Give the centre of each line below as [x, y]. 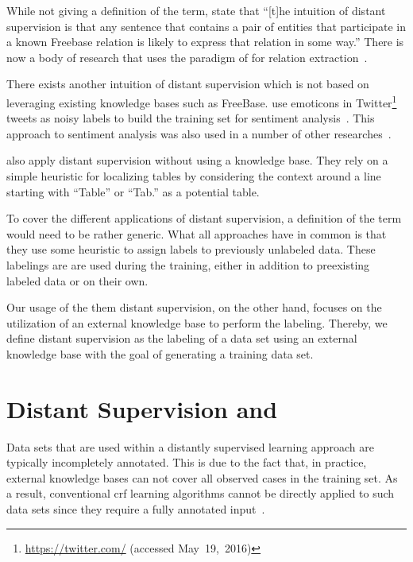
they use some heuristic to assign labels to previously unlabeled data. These [191, 249]
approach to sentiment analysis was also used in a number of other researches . [199, 133]
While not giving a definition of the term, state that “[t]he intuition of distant [196, 10]
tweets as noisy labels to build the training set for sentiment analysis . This [191, 118]
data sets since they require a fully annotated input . [136, 509]
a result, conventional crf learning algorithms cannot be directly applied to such [201, 493]
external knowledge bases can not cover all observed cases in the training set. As [202, 477]
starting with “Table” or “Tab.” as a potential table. [133, 191]
